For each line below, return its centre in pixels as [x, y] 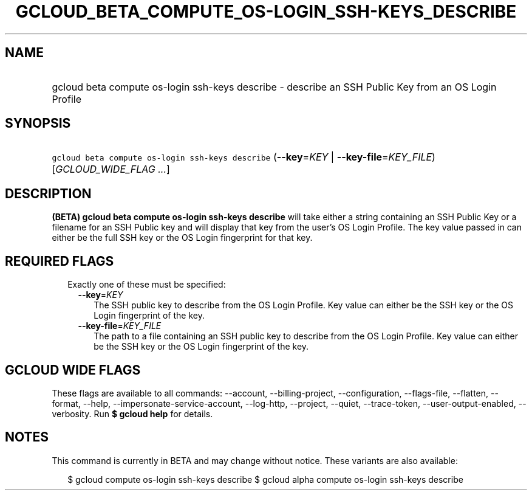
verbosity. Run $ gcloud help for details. [132, 414]
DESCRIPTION [48, 193]
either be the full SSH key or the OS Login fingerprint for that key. [182, 238]
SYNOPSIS [38, 123]
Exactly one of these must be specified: [147, 285]
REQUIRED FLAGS [60, 261]
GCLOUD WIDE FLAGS [73, 370]
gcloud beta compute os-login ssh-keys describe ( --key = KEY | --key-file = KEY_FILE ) [244, 157]
